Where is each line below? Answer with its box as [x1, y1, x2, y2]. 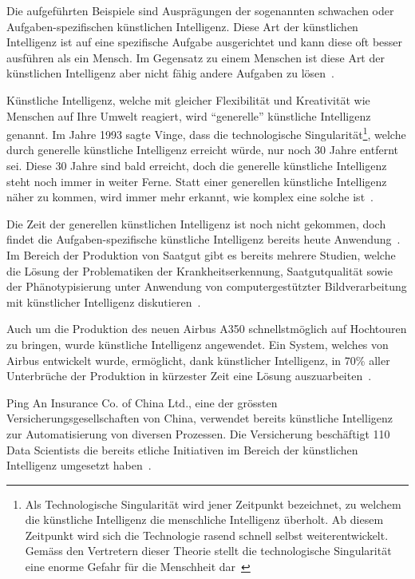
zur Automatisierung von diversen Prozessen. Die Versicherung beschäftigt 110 [6, 425, 390, 442]
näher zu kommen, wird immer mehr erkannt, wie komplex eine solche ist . [6, 188, 373, 205]
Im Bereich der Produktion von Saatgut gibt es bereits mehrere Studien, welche [6, 246, 396, 263]
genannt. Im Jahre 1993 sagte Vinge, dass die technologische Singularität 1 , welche [6, 124, 406, 142]
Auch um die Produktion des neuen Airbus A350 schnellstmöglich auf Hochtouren [6, 320, 407, 337]
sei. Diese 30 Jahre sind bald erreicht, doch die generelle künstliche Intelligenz [6, 157, 387, 173]
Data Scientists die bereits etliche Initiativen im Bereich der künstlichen [6, 441, 358, 458]
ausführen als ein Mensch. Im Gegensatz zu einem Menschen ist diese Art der [6, 49, 385, 65]
